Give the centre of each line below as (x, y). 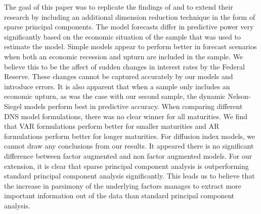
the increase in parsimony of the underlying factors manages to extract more (123, 185)
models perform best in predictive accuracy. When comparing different (133, 106)
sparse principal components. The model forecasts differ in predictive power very (129, 27)
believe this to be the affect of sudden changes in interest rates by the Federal (124, 66)
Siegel (13, 106)
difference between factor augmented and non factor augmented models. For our (128, 155)
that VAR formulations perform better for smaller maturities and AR (112, 126)
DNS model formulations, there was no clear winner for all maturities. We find (126, 116)
